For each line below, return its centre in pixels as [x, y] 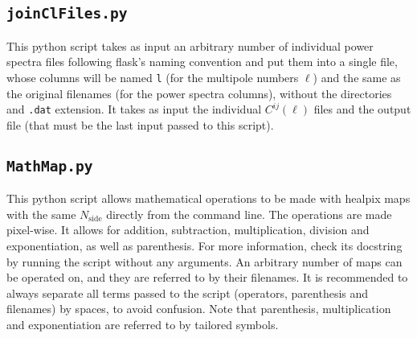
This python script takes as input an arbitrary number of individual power [190, 45]
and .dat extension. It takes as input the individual [134, 109]
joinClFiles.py [67, 14]
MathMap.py [50, 166]
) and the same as [357, 77]
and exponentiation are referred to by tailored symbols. [143, 324]
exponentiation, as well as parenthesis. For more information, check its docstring [204, 246]
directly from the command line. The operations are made [249, 214]
